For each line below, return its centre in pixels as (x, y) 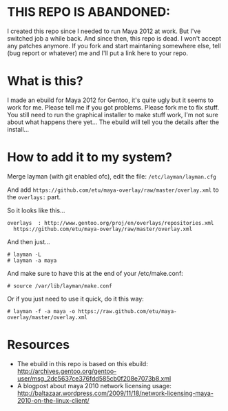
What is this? (45, 81)
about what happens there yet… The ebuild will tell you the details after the (113, 122)
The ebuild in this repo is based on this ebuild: (82, 363)
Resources (39, 345)
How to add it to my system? (90, 158)
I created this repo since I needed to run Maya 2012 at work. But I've (104, 31)
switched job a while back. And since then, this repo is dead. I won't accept (114, 38)
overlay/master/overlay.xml (48, 317)
